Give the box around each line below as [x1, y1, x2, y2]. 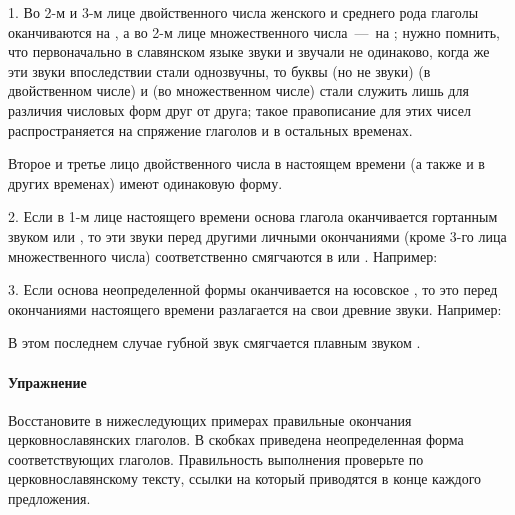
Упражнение [8, 371, 87, 392]
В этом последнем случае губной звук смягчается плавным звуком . [8, 332, 421, 353]
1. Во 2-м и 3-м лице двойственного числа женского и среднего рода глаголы [8, 2, 479, 22]
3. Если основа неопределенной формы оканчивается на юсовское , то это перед [8, 279, 498, 300]
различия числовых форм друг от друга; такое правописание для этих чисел [8, 99, 471, 120]
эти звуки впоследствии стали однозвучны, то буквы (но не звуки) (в [8, 60, 431, 81]
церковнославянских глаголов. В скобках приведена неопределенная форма [8, 429, 464, 450]
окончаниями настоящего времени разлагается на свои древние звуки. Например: [8, 298, 502, 319]
